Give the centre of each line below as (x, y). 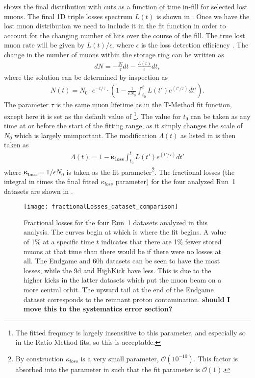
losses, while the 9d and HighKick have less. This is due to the (117, 270)
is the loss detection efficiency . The (195, 45)
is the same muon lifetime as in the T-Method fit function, (144, 105)
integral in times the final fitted (51, 181)
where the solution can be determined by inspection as (86, 77)
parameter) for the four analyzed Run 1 (176, 181)
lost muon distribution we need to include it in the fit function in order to (115, 26)
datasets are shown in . (38, 191)
